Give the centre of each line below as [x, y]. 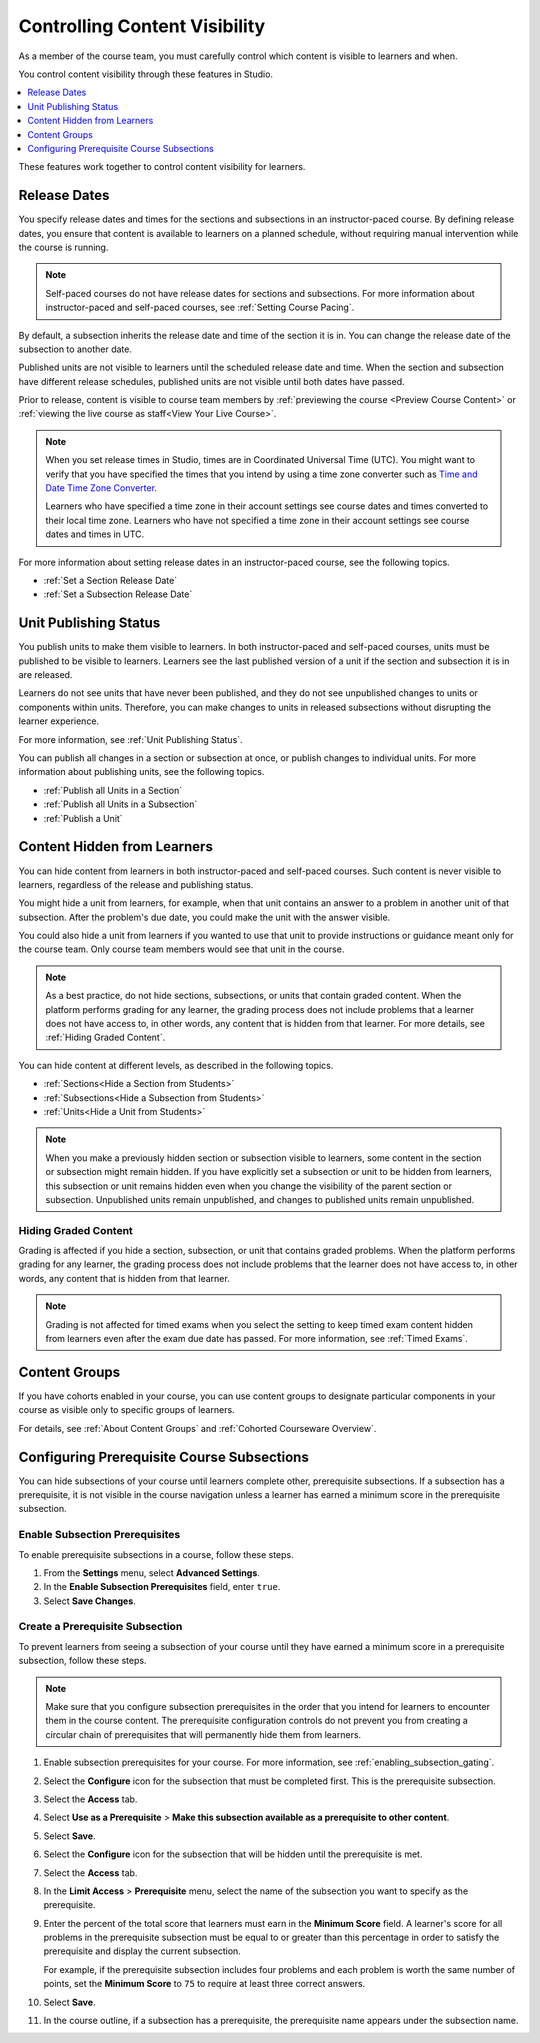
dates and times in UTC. [95, 534]
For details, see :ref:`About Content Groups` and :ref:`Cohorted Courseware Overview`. [197, 1428]
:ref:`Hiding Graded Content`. [105, 1037]
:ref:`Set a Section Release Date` [110, 580]
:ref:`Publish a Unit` [83, 818]
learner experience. [59, 721]
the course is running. [63, 247]
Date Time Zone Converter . [101, 488]
